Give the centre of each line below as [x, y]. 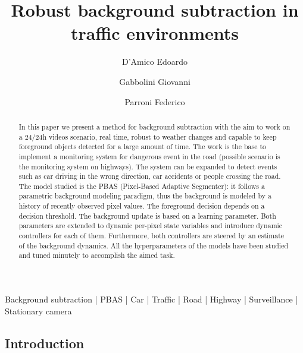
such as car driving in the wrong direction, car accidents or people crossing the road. [150, 176]
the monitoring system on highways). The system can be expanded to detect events [148, 166]
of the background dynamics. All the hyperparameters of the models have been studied [154, 245]
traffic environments [155, 33]
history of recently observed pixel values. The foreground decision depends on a [142, 206]
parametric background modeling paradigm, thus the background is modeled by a [145, 196]
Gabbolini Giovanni [155, 81]
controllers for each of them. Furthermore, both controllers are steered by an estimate [151, 236]
